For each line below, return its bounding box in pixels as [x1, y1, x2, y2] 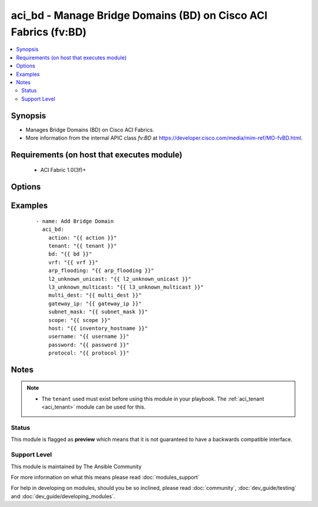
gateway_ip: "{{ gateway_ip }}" [48, 300, 142, 307]
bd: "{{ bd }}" [48, 251, 92, 257]
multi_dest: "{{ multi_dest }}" [48, 292, 142, 299]
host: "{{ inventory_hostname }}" [48, 324, 148, 332]
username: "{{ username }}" [48, 333, 130, 340]
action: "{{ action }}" [48, 234, 117, 241]
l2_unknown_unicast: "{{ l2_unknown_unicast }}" [48, 276, 191, 282]
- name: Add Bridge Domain [36, 218, 114, 224]
